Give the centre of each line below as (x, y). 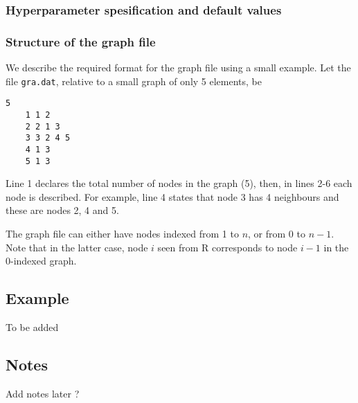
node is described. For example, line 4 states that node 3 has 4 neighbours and (172, 196)
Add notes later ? (43, 393)
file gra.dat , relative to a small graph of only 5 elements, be (134, 81)
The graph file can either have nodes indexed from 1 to (122, 234)
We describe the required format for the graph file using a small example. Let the (178, 68)
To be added (32, 327)
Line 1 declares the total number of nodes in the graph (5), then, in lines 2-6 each (179, 183)
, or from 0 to (277, 234)
